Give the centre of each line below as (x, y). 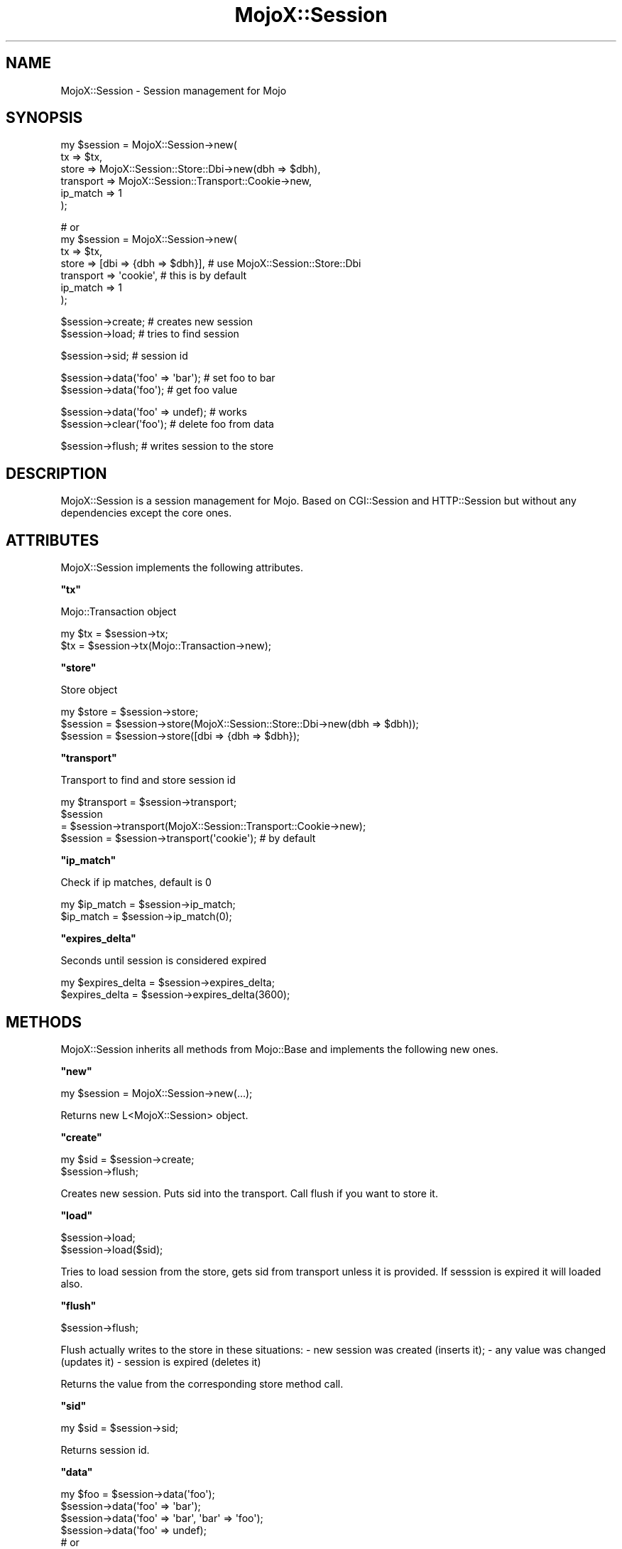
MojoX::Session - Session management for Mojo (174, 90)
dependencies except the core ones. (146, 513)
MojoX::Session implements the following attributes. (182, 568)
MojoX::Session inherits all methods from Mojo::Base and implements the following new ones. (279, 1049)
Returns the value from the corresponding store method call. (202, 1383)
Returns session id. (105, 1450)
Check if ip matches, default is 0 (136, 883)
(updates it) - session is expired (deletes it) (161, 1361)
